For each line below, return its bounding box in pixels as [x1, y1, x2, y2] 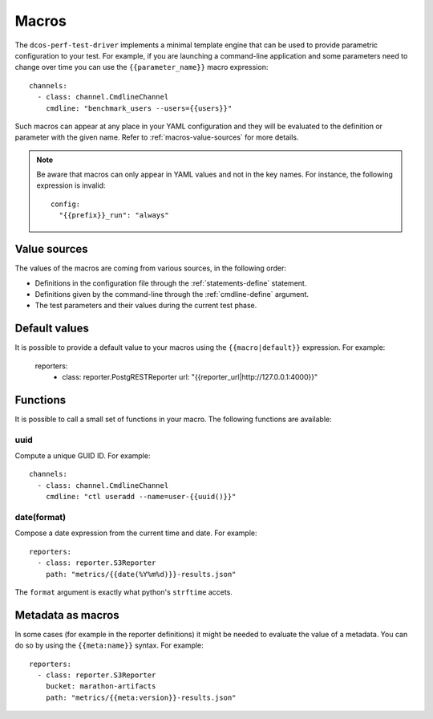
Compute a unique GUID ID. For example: [14, 451, 151, 461]
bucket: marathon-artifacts [45, 682, 156, 691]
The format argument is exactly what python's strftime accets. [14, 587, 233, 597]
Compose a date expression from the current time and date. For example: [14, 528, 257, 538]
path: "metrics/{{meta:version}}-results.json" [45, 693, 237, 702]
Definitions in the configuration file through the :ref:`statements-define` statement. [34, 278, 307, 288]
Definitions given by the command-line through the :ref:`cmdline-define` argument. [34, 289, 309, 299]
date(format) [14, 511, 67, 522]
